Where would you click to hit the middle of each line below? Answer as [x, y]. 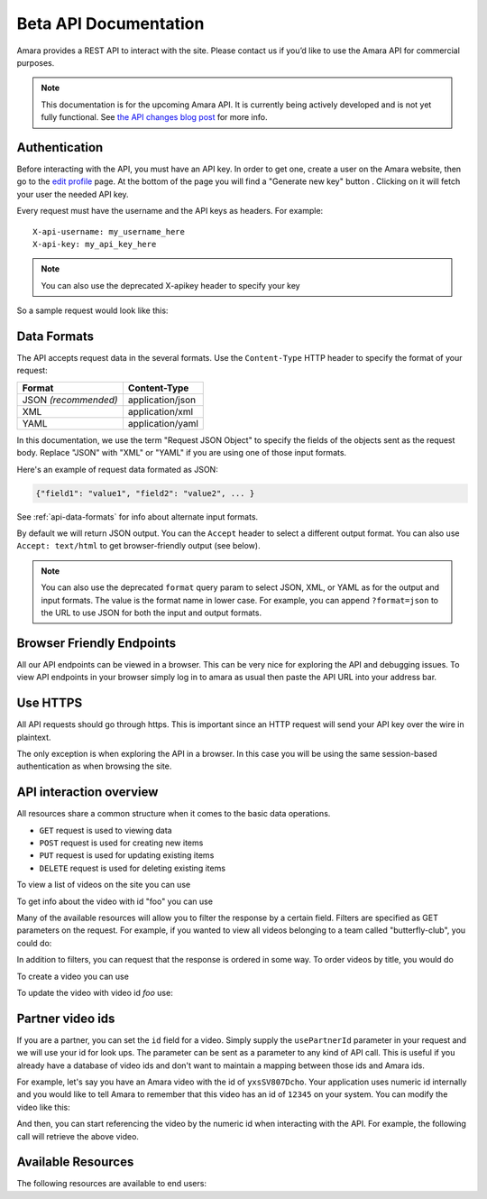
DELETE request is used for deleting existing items [132, 868]
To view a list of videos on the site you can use [104, 885]
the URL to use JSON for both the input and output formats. [151, 613]
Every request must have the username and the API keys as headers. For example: [170, 211]
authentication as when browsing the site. [94, 766]
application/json [162, 400]
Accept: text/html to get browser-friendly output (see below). [138, 546]
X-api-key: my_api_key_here [95, 244]
